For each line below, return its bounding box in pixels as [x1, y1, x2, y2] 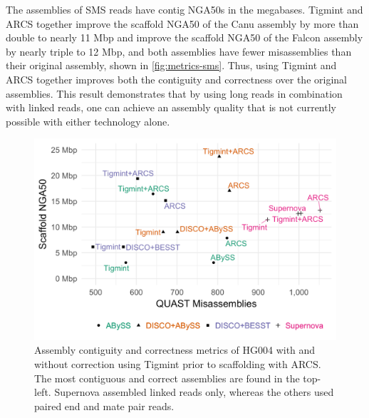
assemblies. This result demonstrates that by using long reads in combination [6, 86, 343, 101]
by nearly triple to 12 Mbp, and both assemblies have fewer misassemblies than [6, 44, 352, 58]
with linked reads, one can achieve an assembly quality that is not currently [6, 100, 336, 115]
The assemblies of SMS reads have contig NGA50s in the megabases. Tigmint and [6, 2, 363, 16]
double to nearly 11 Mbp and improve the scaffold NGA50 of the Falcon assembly [6, 30, 363, 45]
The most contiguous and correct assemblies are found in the [34, 370, 300, 385]
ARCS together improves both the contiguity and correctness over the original [6, 71, 347, 86]
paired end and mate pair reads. [34, 398, 175, 413]
